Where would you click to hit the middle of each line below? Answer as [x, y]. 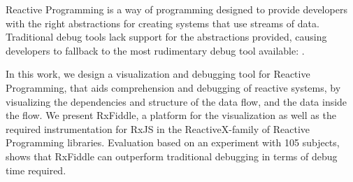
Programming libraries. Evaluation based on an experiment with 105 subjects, [173, 142]
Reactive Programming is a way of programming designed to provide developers [176, 9]
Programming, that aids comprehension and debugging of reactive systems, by [173, 87]
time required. [36, 170]
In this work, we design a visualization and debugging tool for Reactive [158, 74]
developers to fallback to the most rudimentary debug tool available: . [155, 50]
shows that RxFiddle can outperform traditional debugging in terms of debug [172, 156]
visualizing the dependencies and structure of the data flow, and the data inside [176, 101]
